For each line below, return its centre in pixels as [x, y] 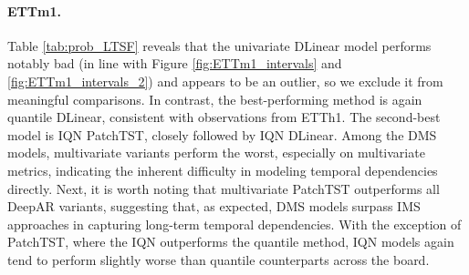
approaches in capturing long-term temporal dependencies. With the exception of [234, 224]
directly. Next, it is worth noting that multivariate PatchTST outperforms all [224, 188]
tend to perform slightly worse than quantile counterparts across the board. [219, 259]
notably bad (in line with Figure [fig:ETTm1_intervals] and [175, 63]
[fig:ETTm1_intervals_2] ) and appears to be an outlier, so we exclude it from [225, 81]
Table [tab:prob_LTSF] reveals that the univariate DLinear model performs [219, 45]
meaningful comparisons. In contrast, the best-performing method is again [215, 99]
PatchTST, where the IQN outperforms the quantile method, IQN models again [231, 242]
